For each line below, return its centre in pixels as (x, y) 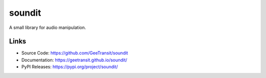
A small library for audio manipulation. (48, 27)
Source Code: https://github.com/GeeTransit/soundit (75, 53)
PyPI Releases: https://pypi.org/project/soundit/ (70, 67)
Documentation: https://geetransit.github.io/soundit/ (74, 60)
